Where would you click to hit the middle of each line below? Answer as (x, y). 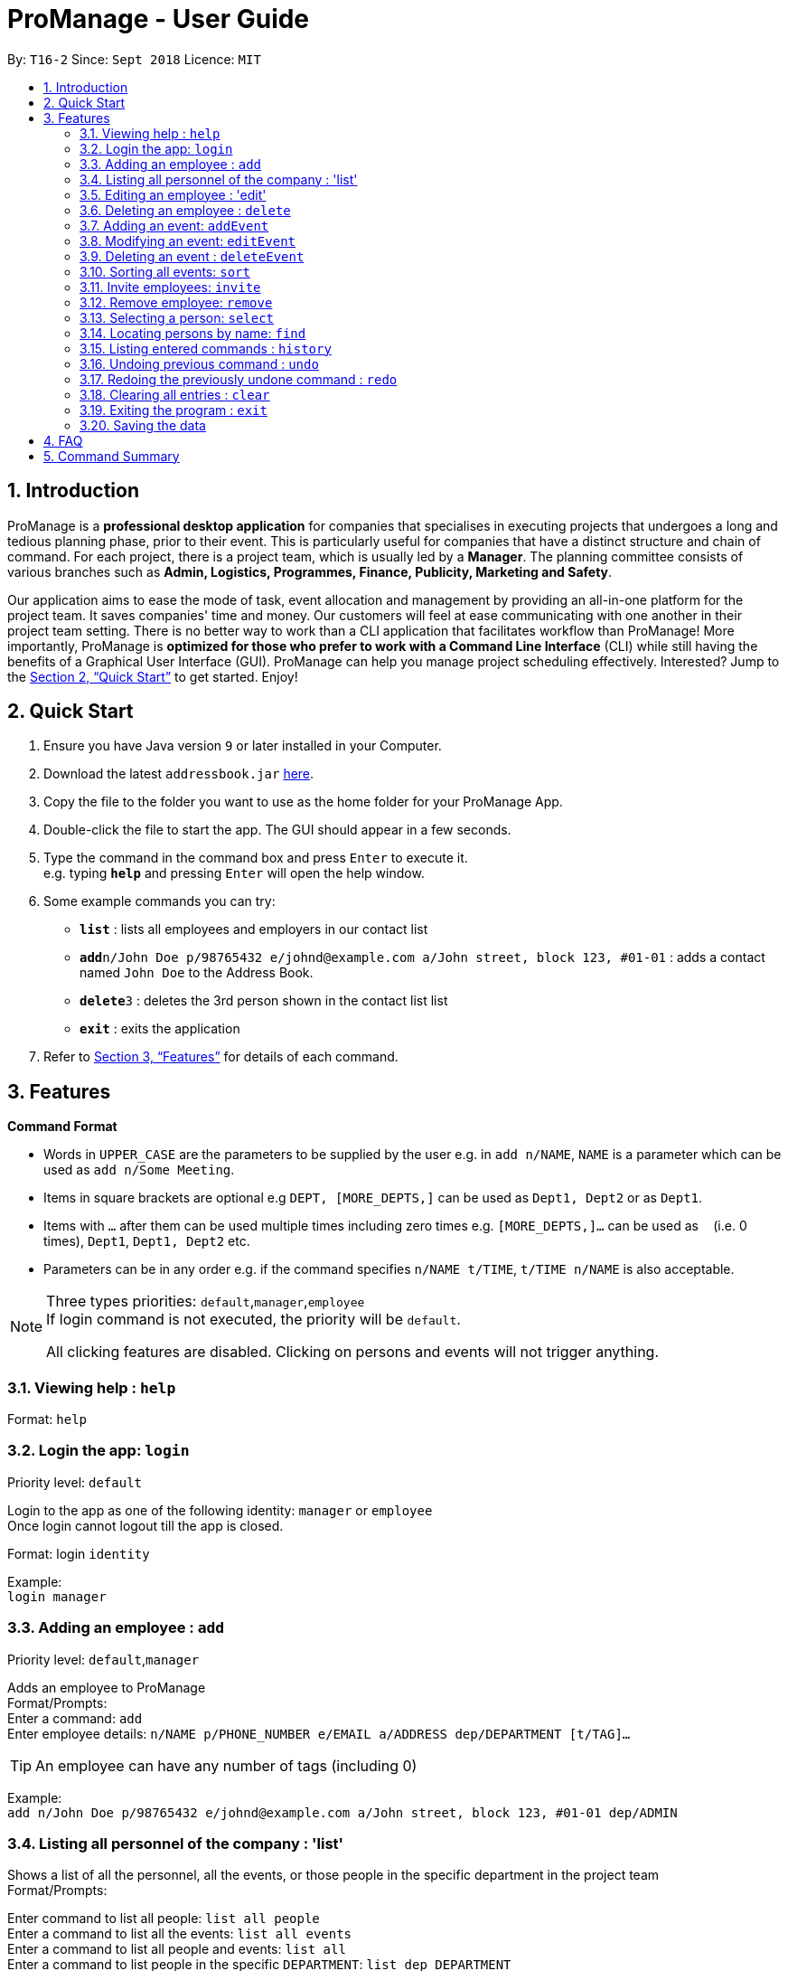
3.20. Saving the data (143, 425)
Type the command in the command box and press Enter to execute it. (256, 858)
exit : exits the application (160, 1029)
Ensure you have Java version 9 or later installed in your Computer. (243, 746)
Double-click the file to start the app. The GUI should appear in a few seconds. (277, 830)
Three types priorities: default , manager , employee (206, 1301)
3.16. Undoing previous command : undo (199, 363)
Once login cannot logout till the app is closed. (145, 1525)
